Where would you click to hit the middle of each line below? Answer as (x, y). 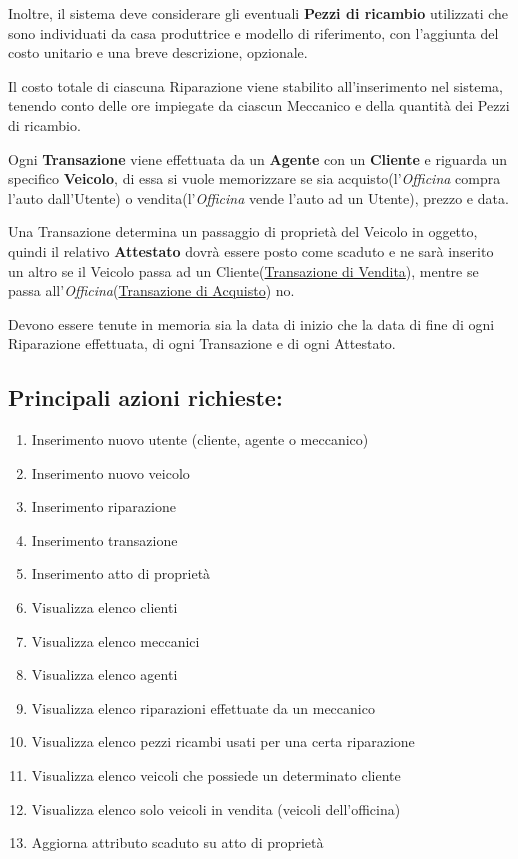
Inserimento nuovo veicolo (110, 472)
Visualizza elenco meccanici (115, 640)
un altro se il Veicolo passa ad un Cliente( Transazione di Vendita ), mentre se (243, 270)
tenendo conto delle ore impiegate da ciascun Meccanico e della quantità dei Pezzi (259, 105)
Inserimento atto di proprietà (121, 573)
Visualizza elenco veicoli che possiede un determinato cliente (216, 775)
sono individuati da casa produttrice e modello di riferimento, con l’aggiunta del (253, 32)
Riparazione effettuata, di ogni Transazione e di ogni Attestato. (202, 343)
